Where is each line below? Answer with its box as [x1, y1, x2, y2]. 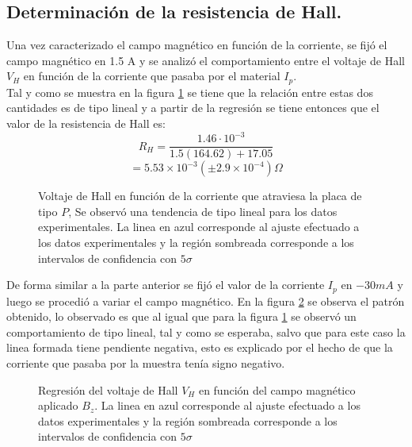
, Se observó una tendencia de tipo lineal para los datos [68, 202, 338, 219]
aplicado [38, 397, 78, 414]
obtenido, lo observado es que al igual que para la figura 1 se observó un [6, 308, 357, 325]
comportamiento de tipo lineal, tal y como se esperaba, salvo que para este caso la [6, 323, 406, 340]
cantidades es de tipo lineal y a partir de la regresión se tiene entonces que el [6, 99, 380, 116]
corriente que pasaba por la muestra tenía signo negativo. [6, 354, 285, 371]
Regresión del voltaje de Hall [38, 381, 178, 398]
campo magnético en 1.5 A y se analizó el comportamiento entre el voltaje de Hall [6, 52, 405, 68]
